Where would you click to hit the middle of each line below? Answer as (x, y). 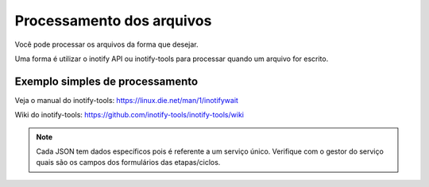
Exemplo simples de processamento (106, 81)
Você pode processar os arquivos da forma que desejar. (106, 44)
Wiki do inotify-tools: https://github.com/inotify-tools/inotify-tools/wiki (129, 115)
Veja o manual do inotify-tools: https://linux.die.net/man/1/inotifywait (126, 100)
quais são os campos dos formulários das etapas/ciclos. (128, 162)
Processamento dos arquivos (113, 21)
